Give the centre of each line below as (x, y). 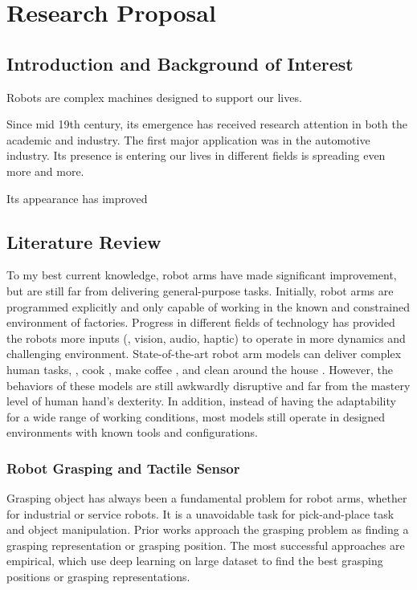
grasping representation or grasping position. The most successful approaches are (206, 545)
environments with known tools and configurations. (133, 432)
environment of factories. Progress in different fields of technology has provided (201, 322)
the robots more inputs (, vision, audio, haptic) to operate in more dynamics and (206, 338)
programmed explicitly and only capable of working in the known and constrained (208, 306)
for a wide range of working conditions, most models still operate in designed (196, 416)
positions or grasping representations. (98, 577)
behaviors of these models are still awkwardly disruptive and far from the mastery (208, 385)
